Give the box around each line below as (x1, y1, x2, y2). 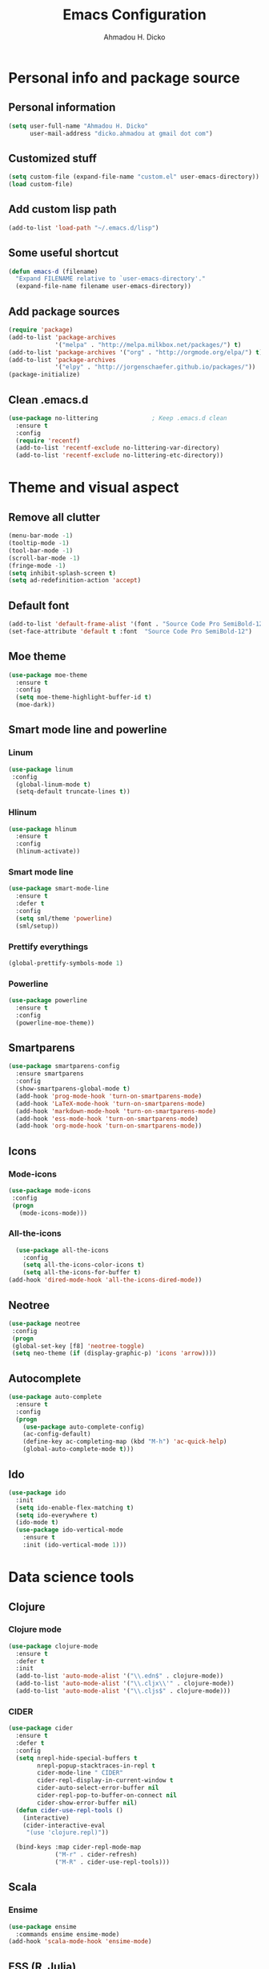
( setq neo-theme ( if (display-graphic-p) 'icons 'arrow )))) (11, 1349, 217, 1358)
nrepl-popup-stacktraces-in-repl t (37, 1761, 156, 1770)
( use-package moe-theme (8, 671, 88, 679)
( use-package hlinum (8, 825, 78, 833)
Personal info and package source (8, 68, 240, 87)
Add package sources (8, 304, 120, 318)
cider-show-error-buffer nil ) (37, 1799, 138, 1807)
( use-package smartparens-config (8, 1062, 120, 1070)
